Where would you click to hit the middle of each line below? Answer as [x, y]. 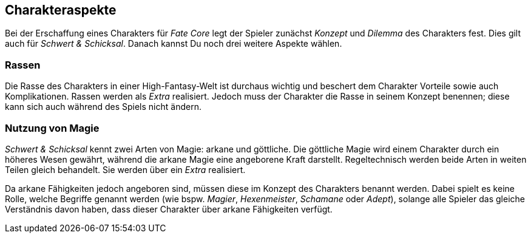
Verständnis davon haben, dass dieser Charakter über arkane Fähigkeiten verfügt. [169, 209]
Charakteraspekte [61, 10]
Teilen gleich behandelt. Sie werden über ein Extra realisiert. [125, 169]
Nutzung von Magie [52, 128]
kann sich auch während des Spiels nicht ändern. [103, 107]
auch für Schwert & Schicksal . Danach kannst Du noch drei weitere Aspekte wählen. [174, 44]
